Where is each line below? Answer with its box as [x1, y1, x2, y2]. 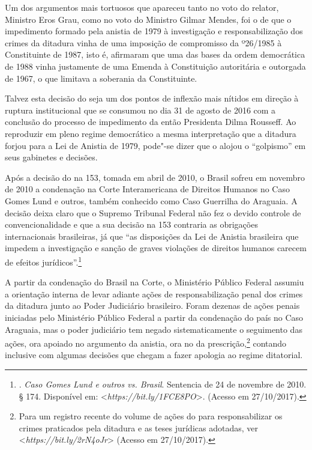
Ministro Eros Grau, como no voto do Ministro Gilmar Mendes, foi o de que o [5, 13, 292, 25]
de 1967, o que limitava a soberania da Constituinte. [5, 71, 197, 84]
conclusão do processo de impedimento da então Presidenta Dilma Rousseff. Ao [5, 115, 296, 128]
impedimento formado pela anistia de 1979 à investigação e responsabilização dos [5, 25, 303, 37]
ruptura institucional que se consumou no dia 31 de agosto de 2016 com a [5, 103, 276, 116]
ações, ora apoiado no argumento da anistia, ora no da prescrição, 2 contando [5, 335, 287, 349]
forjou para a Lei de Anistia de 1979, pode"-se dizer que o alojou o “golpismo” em [5, 139, 306, 151]
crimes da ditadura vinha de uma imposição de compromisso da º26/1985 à [5, 36, 282, 49]
